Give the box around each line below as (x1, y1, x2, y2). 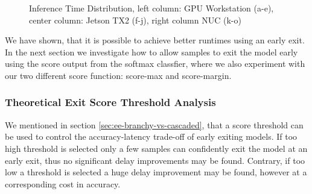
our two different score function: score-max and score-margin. (5, 69, 232, 81)
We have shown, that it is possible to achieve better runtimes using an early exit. (5, 34, 305, 46)
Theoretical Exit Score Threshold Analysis (5, 95, 216, 110)
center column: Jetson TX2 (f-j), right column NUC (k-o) (29, 13, 241, 26)
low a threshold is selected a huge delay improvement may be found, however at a (5, 166, 307, 178)
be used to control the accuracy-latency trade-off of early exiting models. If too (5, 130, 298, 143)
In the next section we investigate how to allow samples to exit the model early (5, 45, 298, 58)
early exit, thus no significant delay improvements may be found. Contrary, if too (5, 154, 305, 166)
